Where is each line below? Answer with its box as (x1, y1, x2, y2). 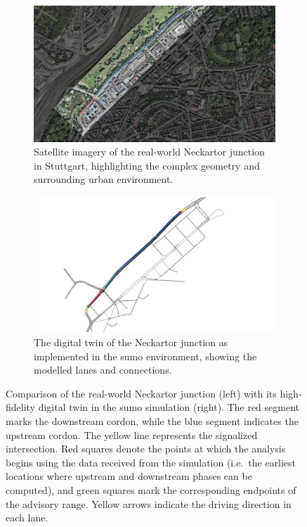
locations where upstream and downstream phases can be (6, 469, 252, 483)
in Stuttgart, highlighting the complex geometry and (34, 158, 260, 172)
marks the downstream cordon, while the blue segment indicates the (6, 413, 299, 428)
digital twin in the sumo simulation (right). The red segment (38, 400, 300, 414)
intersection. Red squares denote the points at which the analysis (6, 441, 286, 456)
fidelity (6, 400, 36, 414)
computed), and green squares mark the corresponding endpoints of (6, 482, 296, 497)
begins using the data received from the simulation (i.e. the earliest (6, 455, 296, 469)
